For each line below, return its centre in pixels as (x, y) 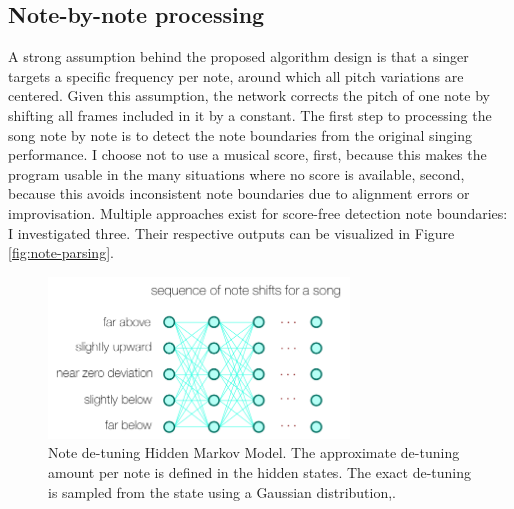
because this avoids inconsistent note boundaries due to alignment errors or (239, 193)
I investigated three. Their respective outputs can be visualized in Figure (231, 232)
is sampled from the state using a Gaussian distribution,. (222, 491)
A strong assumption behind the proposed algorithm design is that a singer (238, 56)
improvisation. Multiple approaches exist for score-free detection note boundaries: (258, 212)
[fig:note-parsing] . (61, 252)
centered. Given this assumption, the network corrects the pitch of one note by (249, 95)
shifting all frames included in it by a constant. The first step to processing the (250, 114)
